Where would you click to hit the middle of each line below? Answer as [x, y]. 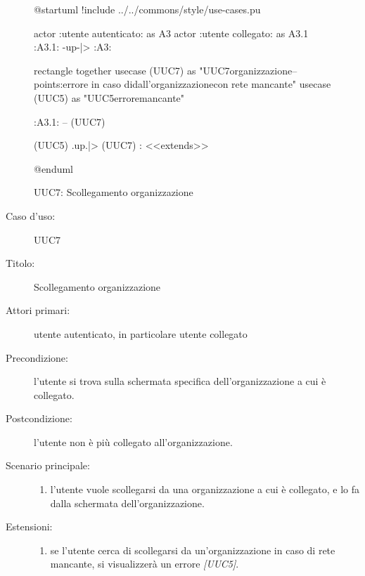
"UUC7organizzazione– [248, 70]
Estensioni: [29, 526]
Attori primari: [38, 310]
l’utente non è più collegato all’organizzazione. [133, 441]
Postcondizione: [39, 418]
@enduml [54, 168]
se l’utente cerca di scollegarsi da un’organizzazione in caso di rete [193, 550]
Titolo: [20, 263]
